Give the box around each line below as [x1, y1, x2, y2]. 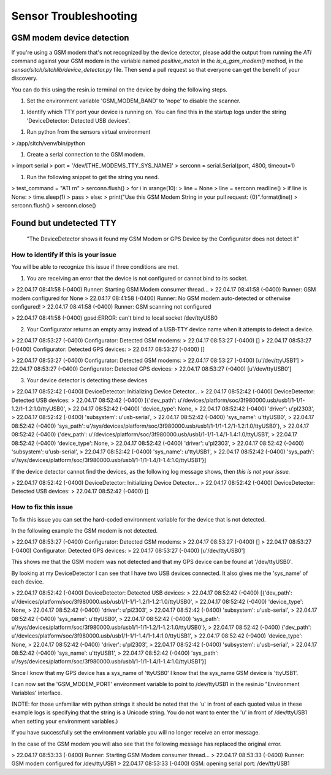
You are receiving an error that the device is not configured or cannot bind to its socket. [26, 274, 248, 282]
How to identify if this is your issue [11, 250, 116, 259]
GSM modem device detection [11, 33, 129, 43]
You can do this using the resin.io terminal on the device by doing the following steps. [11, 86, 228, 93]
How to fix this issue [11, 503, 74, 512]
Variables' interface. [11, 689, 63, 696]
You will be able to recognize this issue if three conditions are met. [11, 263, 179, 271]
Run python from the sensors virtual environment [26, 128, 151, 136]
